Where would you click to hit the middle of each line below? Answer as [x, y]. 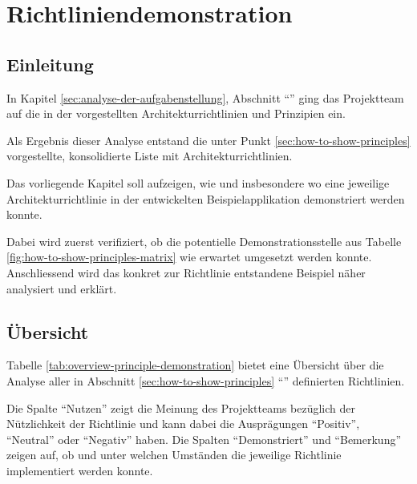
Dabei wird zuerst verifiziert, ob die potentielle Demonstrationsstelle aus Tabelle [204, 241]
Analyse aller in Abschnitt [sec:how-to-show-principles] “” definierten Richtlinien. [206, 380]
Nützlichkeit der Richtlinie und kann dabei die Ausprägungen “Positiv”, [183, 423]
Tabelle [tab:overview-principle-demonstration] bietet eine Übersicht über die [195, 365]
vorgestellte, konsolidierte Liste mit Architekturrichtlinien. [150, 156]
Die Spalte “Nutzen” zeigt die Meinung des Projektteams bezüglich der [181, 407]
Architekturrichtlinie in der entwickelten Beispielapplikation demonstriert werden [206, 198]
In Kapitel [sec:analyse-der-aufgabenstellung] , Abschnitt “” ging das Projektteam [205, 97]
